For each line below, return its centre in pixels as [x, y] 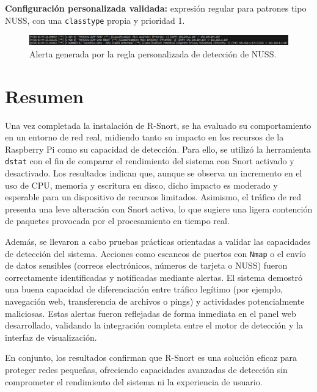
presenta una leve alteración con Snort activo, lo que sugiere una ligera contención [159, 209]
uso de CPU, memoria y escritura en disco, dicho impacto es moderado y [141, 185]
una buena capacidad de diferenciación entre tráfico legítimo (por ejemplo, [144, 289]
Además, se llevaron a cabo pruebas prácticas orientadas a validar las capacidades [158, 241]
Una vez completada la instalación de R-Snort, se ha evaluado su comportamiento [158, 125]
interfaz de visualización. [51, 337]
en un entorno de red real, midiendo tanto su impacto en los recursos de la [144, 137]
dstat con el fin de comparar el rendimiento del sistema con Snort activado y [150, 161]
